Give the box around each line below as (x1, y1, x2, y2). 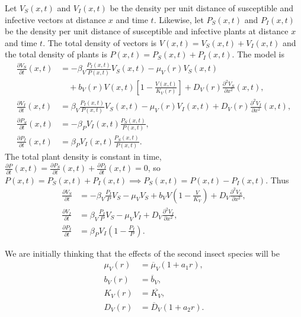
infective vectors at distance (5, 13, 106, 25)
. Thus (265, 173, 289, 186)
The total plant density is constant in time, (5, 150, 162, 162)
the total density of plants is (5, 48, 107, 60)
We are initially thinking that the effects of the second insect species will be (5, 247, 280, 259)
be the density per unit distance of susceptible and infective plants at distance (5, 25, 289, 37)
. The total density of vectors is (43, 36, 157, 48)
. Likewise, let (153, 13, 204, 25)
